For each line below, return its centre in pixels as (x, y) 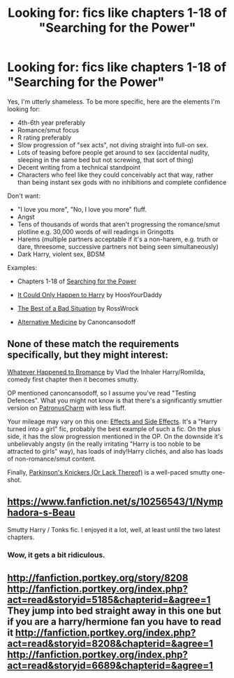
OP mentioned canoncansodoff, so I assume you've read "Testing (102, 393)
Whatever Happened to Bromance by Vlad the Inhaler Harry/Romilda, (107, 372)
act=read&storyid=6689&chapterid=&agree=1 (110, 665)
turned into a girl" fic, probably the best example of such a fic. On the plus (114, 428)
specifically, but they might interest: (88, 355)
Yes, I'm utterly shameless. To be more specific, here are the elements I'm (114, 101)
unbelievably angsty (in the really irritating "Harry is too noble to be (104, 444)
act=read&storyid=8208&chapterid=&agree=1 (110, 643)
